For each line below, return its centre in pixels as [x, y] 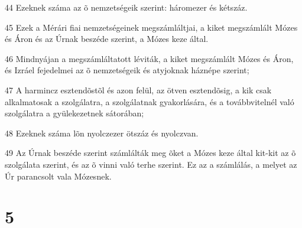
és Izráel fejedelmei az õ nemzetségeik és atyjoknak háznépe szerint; [127, 70]
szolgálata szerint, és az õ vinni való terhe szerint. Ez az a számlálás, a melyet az [151, 164]
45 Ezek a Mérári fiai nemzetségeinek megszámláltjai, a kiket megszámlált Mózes [151, 27]
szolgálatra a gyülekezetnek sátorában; [74, 113]
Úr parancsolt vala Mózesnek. [58, 176]
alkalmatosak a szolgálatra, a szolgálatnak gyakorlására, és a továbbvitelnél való [150, 101]
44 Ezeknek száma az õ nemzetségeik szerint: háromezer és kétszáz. [126, 7]
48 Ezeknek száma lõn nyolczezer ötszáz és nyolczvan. [102, 133]
